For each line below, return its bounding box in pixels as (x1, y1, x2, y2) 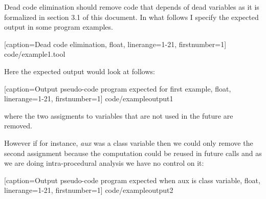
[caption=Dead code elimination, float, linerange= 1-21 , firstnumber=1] (4, 38, 227, 49)
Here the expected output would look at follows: (4, 65, 155, 76)
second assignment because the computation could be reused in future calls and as (4, 147, 262, 158)
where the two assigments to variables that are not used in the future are (4, 110, 233, 121)
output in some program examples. (4, 21, 113, 32)
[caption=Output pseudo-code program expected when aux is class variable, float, (4, 174, 260, 185)
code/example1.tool (4, 49, 65, 59)
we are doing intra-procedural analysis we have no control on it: (4, 158, 204, 168)
